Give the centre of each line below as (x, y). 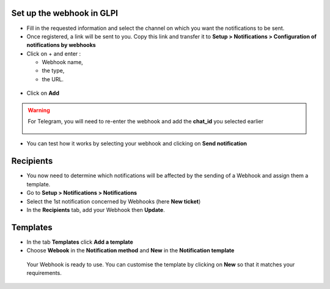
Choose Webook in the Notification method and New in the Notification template (130, 251)
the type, (53, 71)
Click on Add (43, 93)
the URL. (53, 79)
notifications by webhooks (61, 45)
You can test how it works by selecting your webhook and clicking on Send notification (137, 144)
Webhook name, (63, 62)
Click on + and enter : (54, 53)
